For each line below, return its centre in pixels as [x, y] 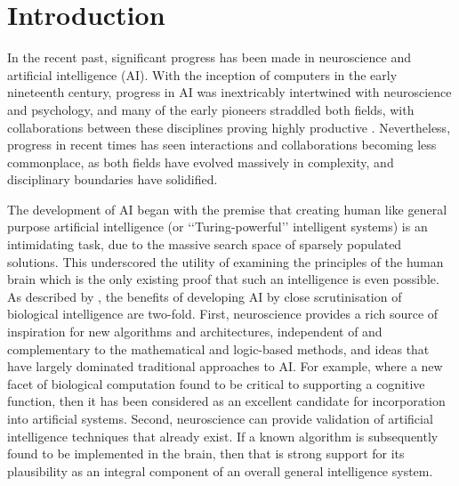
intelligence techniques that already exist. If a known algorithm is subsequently [223, 436]
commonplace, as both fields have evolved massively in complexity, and [201, 162]
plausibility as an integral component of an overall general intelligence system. [220, 470]
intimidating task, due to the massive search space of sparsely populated [205, 244]
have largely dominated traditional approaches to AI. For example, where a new [225, 366]
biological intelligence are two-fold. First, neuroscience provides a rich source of [223, 314]
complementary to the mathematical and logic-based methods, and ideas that [218, 348]
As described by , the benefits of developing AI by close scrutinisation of [205, 296]
